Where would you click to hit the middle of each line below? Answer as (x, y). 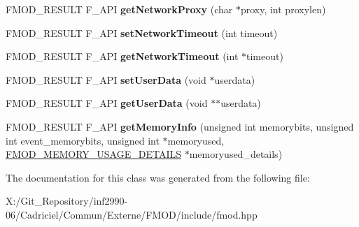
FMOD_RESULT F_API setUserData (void (106, 79)
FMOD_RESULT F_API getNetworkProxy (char (119, 9)
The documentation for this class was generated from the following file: (158, 177)
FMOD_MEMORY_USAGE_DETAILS (93, 154)
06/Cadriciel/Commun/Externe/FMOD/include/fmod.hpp (132, 214)
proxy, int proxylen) (283, 9)
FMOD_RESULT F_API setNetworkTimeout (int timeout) (142, 32)
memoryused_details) (236, 154)
